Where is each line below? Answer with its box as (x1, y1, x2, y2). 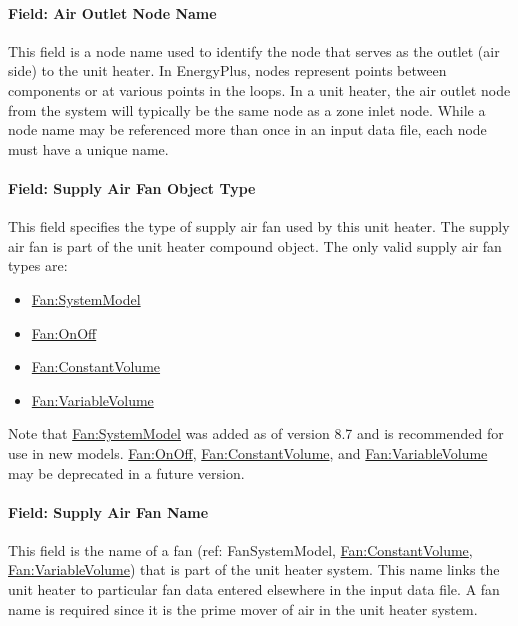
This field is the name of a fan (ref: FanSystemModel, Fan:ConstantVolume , (8, 539, 473, 560)
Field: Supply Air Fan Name (8, 501, 209, 522)
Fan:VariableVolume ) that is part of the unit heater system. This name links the (8, 559, 500, 580)
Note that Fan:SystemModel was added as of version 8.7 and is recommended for (8, 423, 504, 444)
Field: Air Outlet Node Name (8, 2, 217, 23)
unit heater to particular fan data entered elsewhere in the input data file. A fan (8, 579, 500, 600)
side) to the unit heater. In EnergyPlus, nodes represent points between (8, 60, 447, 81)
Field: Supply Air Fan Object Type (8, 177, 256, 198)
